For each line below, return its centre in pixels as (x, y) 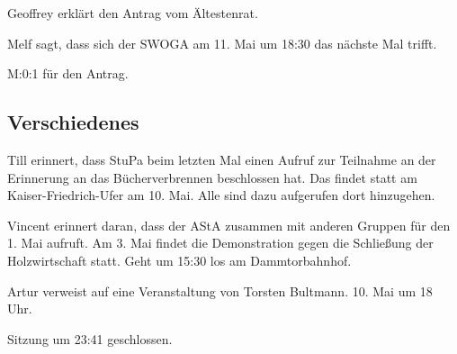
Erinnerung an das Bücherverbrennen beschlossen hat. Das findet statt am (212, 177)
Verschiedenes (73, 122)
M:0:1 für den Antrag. (68, 73)
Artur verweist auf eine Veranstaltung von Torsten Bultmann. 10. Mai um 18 (220, 290)
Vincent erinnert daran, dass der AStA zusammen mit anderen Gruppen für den (229, 225)
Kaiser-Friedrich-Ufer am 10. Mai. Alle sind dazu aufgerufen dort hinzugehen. (221, 195)
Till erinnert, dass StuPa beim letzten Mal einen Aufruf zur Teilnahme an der (222, 159)
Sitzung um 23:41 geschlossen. (90, 338)
